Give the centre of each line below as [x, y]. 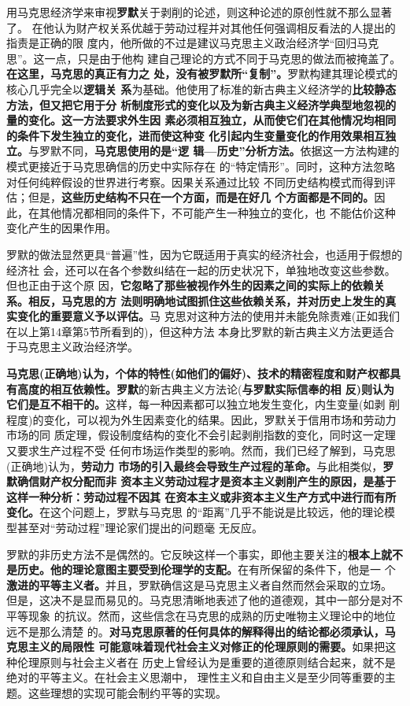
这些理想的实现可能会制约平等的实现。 [127, 692]
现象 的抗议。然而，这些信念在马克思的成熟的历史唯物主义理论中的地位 [212, 615]
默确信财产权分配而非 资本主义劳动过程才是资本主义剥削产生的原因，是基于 [201, 481]
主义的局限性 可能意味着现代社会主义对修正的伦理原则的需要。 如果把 [207, 647]
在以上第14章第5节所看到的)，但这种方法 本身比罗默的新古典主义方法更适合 [201, 331]
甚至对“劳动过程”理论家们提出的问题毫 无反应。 [140, 527]
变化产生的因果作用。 [61, 228]
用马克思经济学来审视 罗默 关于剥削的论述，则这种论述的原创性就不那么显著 [199, 12]
